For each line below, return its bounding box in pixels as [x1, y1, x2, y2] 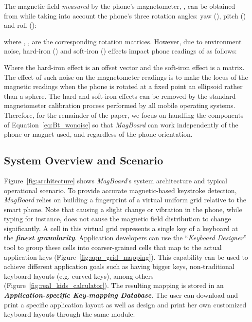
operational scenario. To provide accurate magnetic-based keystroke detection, [4, 185, 237, 195]
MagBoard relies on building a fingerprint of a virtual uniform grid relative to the [4, 195, 246, 205]
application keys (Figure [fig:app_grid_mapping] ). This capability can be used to [4, 251, 248, 262]
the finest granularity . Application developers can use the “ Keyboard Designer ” [4, 233, 247, 243]
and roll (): [4, 20, 36, 30]
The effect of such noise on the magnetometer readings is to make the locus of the [4, 72, 248, 82]
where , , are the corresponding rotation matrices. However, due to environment [4, 36, 242, 46]
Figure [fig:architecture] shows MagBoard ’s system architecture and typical [4, 175, 228, 185]
